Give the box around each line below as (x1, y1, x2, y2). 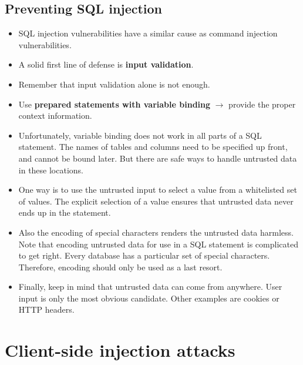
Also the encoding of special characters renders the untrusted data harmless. (18, 226, 294, 238)
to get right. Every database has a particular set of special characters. (18, 249, 270, 262)
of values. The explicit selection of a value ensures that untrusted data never (18, 195, 294, 207)
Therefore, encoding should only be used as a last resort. (18, 260, 223, 273)
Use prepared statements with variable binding (18, 98, 211, 110)
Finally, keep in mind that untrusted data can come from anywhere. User (18, 280, 282, 293)
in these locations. (18, 163, 84, 176)
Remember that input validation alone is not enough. (18, 78, 210, 90)
